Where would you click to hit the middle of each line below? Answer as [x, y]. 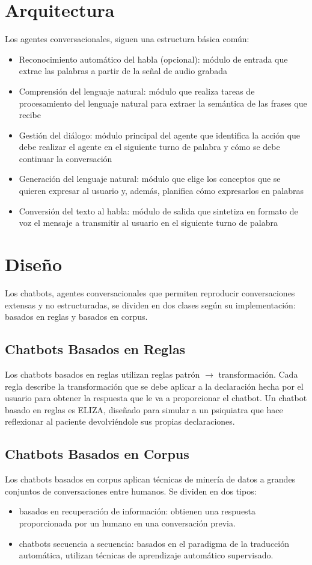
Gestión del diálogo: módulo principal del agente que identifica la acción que [160, 135]
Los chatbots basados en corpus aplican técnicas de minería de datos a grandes [150, 479]
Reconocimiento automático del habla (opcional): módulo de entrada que [153, 59]
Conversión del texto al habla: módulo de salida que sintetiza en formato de [158, 211]
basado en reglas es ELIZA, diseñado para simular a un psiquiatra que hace [144, 409]
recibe [30, 115]
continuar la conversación [66, 158]
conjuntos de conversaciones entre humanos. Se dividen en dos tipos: [131, 491]
